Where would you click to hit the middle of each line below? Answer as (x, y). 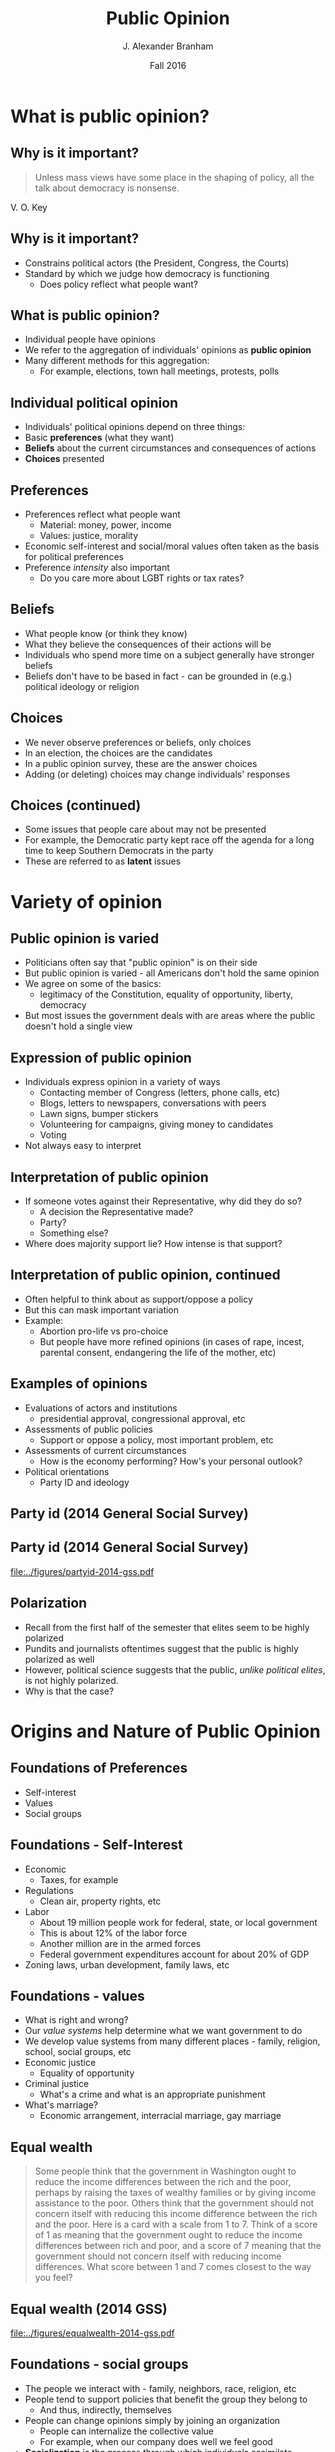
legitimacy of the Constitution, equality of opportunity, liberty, (166, 994)
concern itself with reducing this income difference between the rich (176, 2214)
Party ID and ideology (84, 1482)
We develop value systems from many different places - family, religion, (172, 2041)
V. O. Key (29, 207)
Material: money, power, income (105, 525)
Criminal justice (57, 2084)
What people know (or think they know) (106, 633)
